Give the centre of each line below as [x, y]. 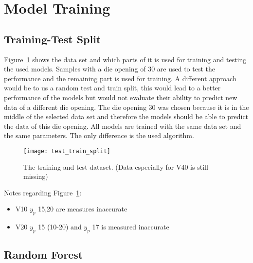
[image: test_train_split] [67, 151]
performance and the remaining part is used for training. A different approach [120, 78]
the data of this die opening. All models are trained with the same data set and [123, 126]
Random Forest [44, 254]
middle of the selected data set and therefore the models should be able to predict [126, 116]
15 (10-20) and [60, 227]
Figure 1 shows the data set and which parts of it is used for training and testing [125, 59]
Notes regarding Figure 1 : [43, 192]
